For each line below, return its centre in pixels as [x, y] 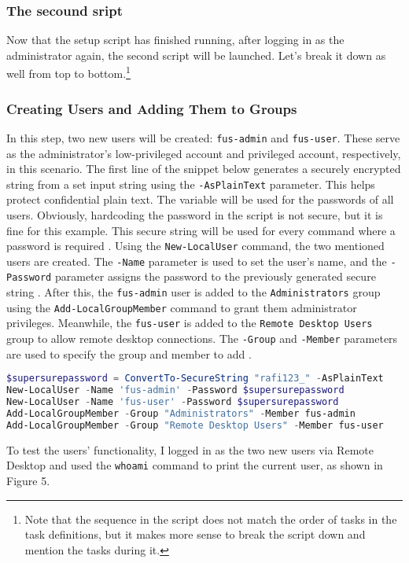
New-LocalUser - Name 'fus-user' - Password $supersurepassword [173, 402]
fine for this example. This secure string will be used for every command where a [201, 230]
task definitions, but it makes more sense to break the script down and [195, 534]
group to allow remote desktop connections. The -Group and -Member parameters [202, 339]
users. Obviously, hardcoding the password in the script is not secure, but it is [195, 214]
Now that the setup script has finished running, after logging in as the [175, 40]
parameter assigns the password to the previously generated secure [215, 276]
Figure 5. [28, 480]
